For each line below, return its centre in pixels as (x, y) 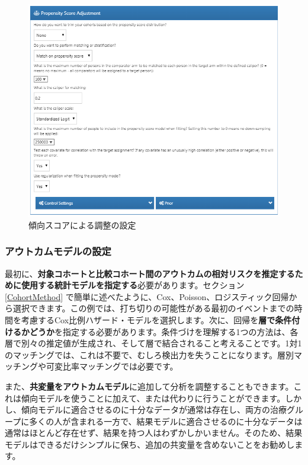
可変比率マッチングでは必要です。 (112, 366)
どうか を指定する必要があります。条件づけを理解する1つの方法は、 (160, 331)
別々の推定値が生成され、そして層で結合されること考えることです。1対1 (161, 343)
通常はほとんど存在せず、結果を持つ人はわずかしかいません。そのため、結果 (154, 433)
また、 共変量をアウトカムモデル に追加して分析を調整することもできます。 (149, 386)
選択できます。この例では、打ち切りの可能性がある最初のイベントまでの (153, 308)
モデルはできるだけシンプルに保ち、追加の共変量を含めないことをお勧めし (150, 444)
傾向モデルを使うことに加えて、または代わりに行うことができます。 (153, 398)
